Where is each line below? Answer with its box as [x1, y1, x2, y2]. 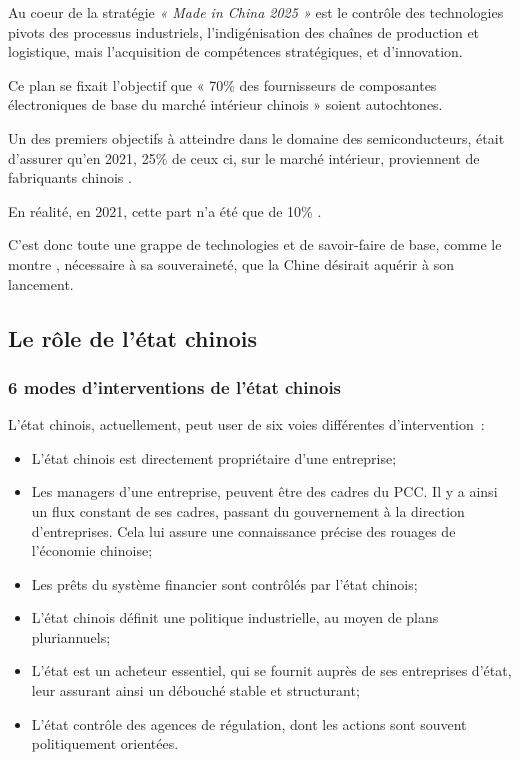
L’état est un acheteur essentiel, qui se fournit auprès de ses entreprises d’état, [31, 660, 512, 681]
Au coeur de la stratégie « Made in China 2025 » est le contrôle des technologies [8, 2, 504, 22]
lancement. [8, 273, 74, 294]
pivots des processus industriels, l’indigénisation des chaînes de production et [8, 21, 480, 42]
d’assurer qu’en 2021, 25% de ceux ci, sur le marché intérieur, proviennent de [8, 147, 480, 168]
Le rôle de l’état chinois [8, 322, 257, 353]
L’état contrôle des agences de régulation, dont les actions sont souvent [31, 713, 467, 734]
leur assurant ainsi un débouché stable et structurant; [31, 680, 360, 701]
